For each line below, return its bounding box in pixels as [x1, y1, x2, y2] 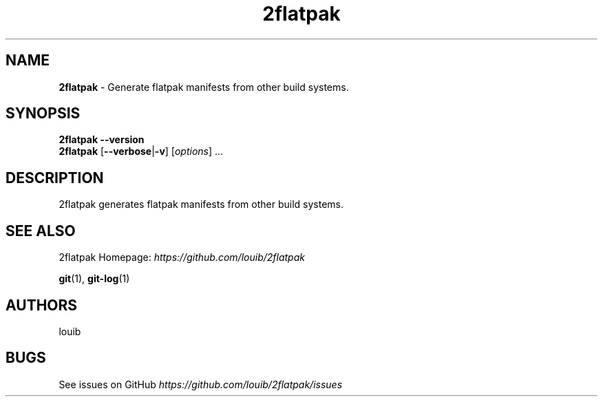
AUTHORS [6, 296, 78, 314]
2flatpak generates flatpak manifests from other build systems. [59, 198, 343, 211]
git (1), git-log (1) [59, 273, 130, 285]
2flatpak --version [59, 134, 145, 146]
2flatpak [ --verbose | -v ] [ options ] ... [59, 145, 224, 158]
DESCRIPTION [6, 169, 104, 187]
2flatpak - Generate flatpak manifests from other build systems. [59, 81, 349, 93]
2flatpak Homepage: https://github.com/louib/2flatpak [59, 251, 305, 264]
